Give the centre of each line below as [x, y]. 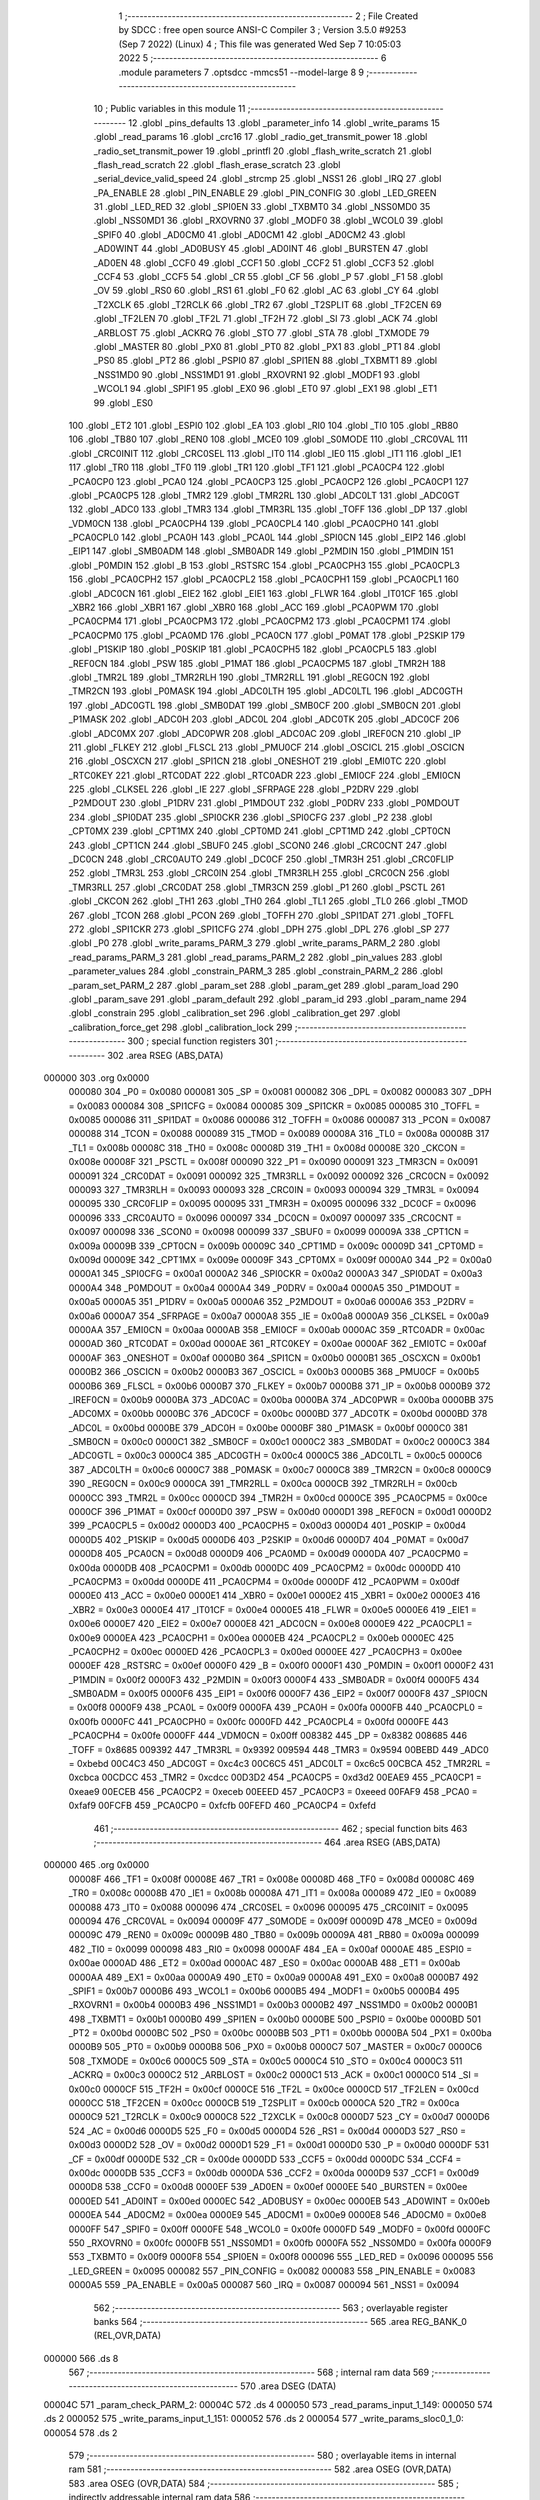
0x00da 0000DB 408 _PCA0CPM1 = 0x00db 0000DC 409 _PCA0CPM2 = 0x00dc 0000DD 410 [264, 1567]
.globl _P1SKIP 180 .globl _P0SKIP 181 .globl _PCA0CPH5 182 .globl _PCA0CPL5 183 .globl [252, 649]
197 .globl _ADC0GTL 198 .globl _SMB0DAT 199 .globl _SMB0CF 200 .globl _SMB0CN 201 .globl [265, 705]
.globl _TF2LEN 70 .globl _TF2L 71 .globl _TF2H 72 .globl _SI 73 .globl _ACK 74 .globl [266, 319]
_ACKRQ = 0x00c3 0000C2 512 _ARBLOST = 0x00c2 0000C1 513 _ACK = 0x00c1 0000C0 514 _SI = [274, 2075]
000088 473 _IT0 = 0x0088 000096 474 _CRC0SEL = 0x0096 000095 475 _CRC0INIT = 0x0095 [268, 1907]
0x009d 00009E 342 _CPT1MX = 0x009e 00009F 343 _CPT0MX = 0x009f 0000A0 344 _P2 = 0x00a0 [280, 1259]
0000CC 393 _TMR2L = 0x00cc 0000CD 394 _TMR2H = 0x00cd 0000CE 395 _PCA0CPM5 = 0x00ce [278, 1497]
